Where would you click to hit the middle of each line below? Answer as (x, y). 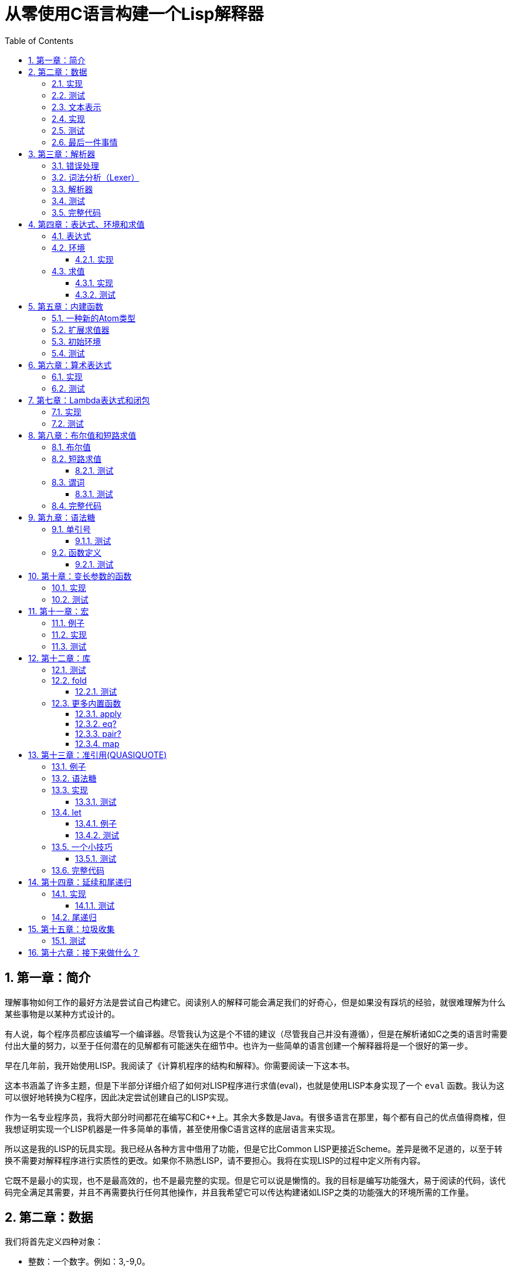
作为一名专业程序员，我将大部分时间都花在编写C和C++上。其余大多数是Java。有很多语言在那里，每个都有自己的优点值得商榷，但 (255, 1117)
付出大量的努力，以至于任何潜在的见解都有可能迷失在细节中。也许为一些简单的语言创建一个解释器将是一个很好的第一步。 (239, 1045)
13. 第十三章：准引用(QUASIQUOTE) (98, 755)
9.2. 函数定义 (77, 552)
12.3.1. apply (99, 713)
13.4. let (67, 812)
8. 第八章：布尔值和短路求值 (82, 435)
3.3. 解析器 (72, 189)
